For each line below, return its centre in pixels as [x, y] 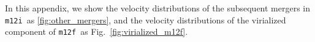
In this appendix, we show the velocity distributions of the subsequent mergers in [158, 8]
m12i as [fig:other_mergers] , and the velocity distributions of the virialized [146, 19]
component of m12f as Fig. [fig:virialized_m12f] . [97, 31]
